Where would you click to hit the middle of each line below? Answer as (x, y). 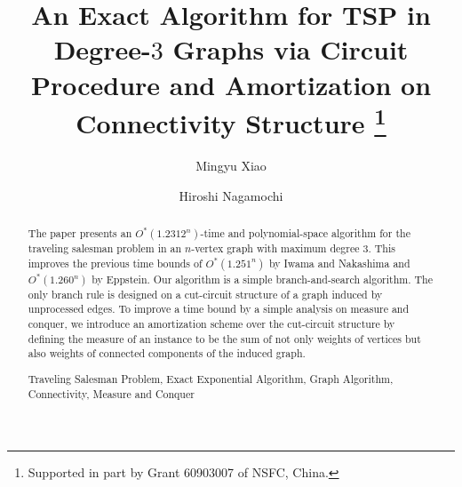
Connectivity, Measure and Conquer (111, 393)
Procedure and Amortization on (231, 84)
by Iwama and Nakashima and (339, 263)
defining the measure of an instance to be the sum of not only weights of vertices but (224, 338)
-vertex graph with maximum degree (275, 248)
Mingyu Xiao (231, 166)
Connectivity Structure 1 (231, 121)
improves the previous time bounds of (115, 263)
